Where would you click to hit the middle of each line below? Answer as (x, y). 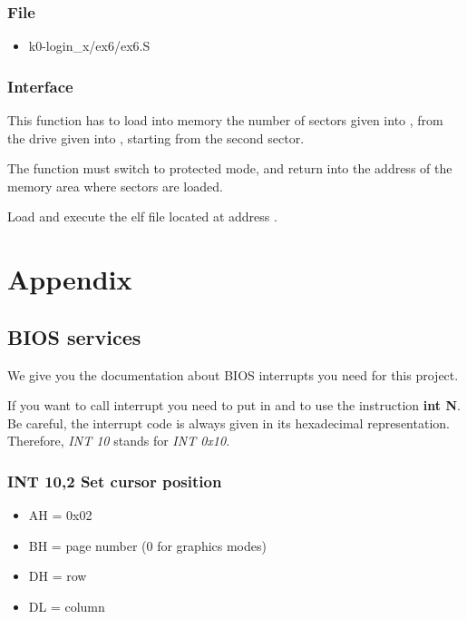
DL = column (67, 606)
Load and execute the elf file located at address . (142, 216)
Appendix (70, 279)
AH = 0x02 (60, 515)
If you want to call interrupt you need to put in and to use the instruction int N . (234, 405)
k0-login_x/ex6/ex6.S (89, 46)
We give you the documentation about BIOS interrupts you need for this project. (233, 374)
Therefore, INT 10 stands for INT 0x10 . (119, 441)
